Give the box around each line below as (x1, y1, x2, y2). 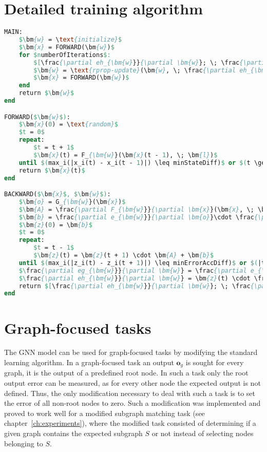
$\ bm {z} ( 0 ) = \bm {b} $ (18, 221, 92, 229)
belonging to (4, 438, 43, 448)
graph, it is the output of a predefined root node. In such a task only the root (4, 367, 249, 378)
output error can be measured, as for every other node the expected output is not (4, 378, 261, 388)
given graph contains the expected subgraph (4, 428, 143, 439)
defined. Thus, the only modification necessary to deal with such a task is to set (4, 387, 255, 398)
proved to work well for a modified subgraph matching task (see (4, 407, 205, 418)
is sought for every (185, 357, 244, 368)
